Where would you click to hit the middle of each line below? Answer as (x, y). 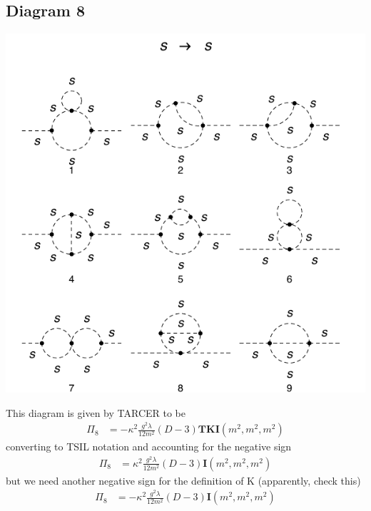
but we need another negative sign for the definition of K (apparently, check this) (183, 480)
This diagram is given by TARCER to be (96, 412)
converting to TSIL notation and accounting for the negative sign (149, 447)
